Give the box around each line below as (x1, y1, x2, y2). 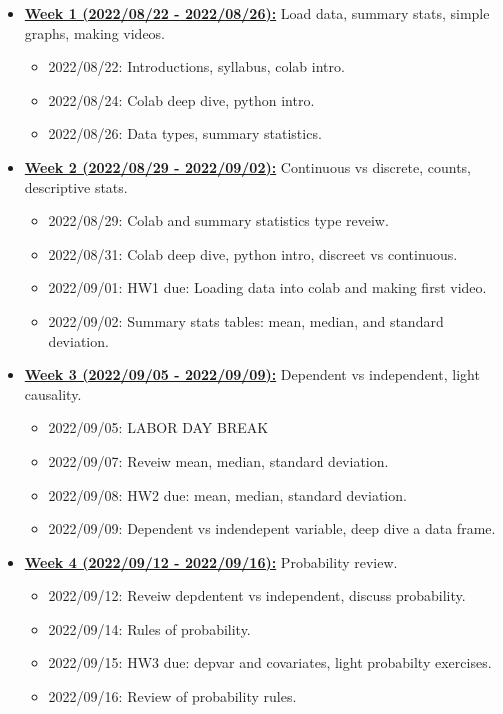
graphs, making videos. (24, 22, 166, 43)
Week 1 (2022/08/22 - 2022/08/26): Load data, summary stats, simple (24, 3, 490, 23)
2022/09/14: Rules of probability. (48, 618, 251, 639)
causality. (24, 383, 82, 404)
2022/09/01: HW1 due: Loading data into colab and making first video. (48, 277, 487, 298)
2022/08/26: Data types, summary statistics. (48, 123, 322, 144)
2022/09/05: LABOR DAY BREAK (48, 417, 269, 438)
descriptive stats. (24, 176, 128, 197)
